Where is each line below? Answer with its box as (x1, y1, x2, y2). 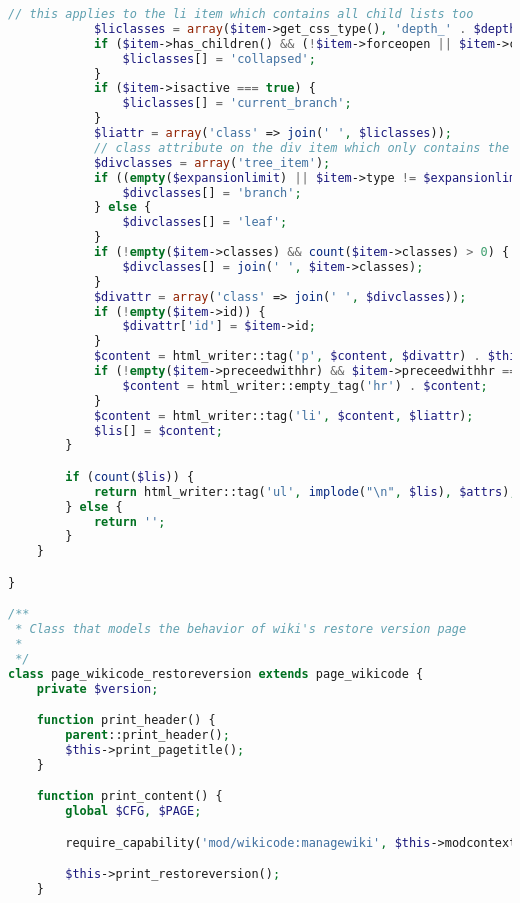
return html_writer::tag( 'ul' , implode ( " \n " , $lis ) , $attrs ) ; (93, 484, 517, 499)
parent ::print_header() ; (65, 728, 230, 743)
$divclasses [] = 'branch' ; (122, 185, 302, 200)
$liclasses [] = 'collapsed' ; (122, 51, 316, 66)
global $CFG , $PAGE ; (65, 804, 202, 819)
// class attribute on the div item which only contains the (93, 140, 510, 155)
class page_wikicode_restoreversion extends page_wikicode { (8, 666, 424, 681)
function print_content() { (36, 789, 223, 804)
